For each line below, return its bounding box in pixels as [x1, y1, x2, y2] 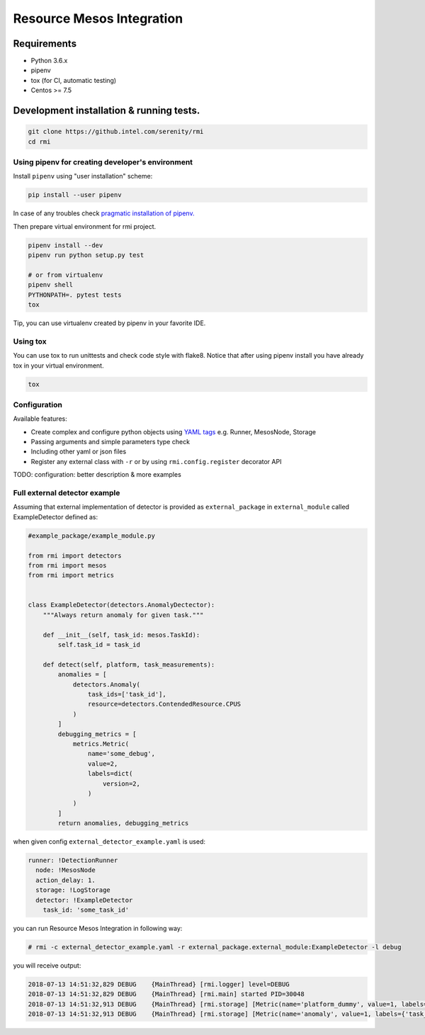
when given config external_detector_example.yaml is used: [13, 837, 205, 846]
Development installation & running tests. [13, 105, 200, 117]
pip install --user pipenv [28, 191, 122, 199]
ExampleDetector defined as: [13, 512, 98, 521]
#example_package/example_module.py [28, 531, 156, 540]
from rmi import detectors [28, 551, 122, 560]
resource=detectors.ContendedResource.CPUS [87, 700, 242, 708]
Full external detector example [13, 488, 120, 497]
